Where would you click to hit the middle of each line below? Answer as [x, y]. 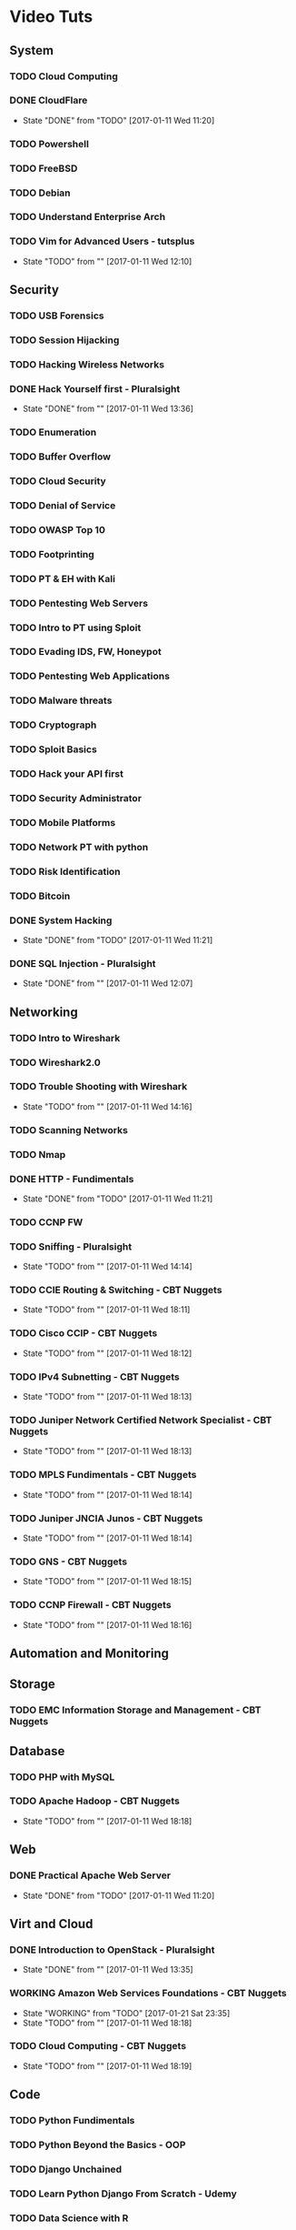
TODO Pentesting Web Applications [90, 677]
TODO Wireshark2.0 [55, 1062]
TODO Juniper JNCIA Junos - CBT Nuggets [106, 1518]
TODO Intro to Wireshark [65, 1038]
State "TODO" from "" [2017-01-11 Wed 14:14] [107, 1267]
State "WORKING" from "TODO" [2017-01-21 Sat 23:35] [126, 2013]
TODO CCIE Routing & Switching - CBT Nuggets [116, 1291]
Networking [44, 1012]
